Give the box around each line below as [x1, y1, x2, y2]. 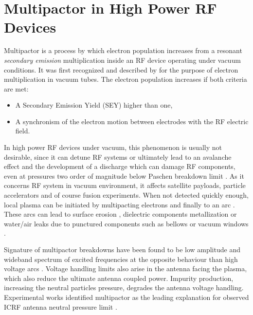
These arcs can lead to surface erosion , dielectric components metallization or [4, 209, 237, 219]
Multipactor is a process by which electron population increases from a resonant [4, 45, 242, 56]
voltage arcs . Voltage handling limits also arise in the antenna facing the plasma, [4, 263, 247, 274]
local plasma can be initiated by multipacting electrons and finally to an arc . [4, 199, 235, 209]
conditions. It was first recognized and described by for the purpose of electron [4, 64, 238, 74]
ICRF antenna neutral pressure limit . [4, 301, 117, 312]
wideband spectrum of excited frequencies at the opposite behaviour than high [4, 254, 238, 264]
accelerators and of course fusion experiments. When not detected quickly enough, [4, 190, 249, 200]
